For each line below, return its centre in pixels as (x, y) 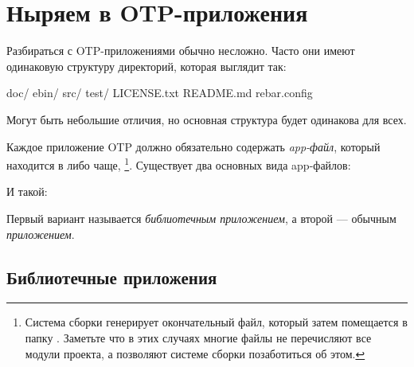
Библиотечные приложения (112, 277)
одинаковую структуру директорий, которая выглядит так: (146, 66)
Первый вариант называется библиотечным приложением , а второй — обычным (201, 218)
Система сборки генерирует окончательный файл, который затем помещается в (216, 322)
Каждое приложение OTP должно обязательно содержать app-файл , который (193, 146)
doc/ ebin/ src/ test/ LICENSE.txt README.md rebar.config (160, 93)
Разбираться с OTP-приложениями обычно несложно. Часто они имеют (181, 51)
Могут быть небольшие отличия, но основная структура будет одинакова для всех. (207, 119)
